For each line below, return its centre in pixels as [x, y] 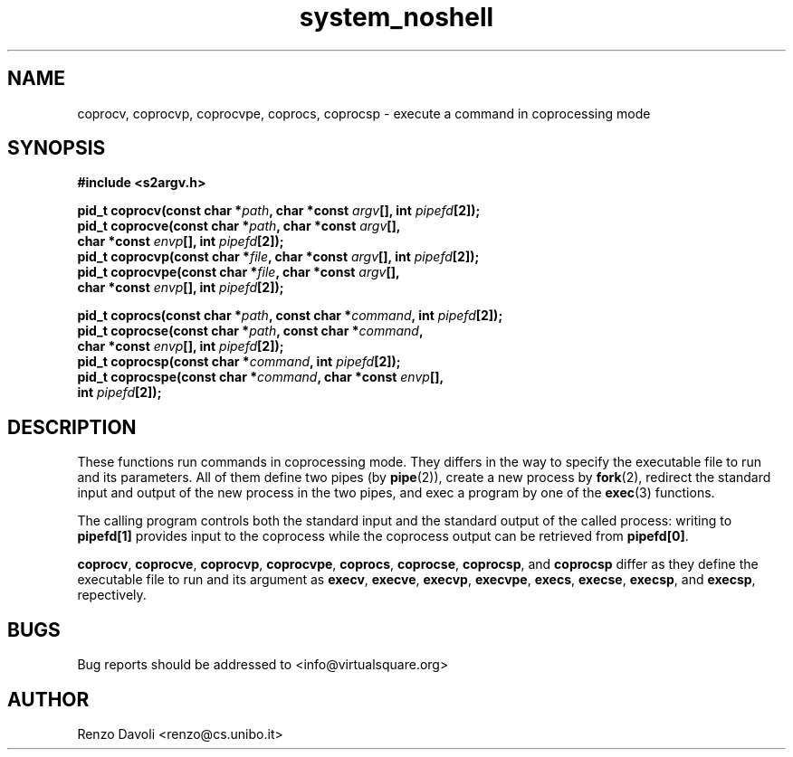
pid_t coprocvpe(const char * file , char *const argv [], [239, 272]
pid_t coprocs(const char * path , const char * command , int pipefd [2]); [290, 316]
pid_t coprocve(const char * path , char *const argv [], [239, 226]
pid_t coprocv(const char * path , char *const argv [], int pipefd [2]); [279, 211]
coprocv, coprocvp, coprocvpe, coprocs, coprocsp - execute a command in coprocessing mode [364, 113]
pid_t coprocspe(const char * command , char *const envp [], [261, 377]
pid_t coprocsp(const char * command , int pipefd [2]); [239, 362]
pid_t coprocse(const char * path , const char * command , [250, 331]
